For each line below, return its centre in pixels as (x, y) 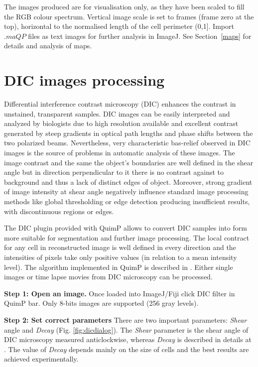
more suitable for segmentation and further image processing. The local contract (127, 237)
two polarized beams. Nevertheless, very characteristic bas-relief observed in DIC (127, 143)
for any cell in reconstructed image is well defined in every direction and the (120, 247)
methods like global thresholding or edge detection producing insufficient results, (127, 201)
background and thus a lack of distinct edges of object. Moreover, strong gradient (128, 182)
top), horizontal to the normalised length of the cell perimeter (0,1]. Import (119, 26)
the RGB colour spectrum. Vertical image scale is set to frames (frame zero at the (129, 16)
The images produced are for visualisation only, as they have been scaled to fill (124, 6)
